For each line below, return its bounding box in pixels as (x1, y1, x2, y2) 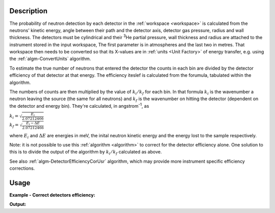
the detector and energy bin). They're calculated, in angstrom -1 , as (9, 102, 150, 109)
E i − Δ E (26, 121, 40, 127)
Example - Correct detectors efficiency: (9, 192, 95, 198)
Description (9, 7, 48, 15)
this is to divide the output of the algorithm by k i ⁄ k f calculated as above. (9, 149, 162, 156)
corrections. (9, 165, 35, 171)
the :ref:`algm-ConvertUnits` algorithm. (9, 56, 91, 62)
